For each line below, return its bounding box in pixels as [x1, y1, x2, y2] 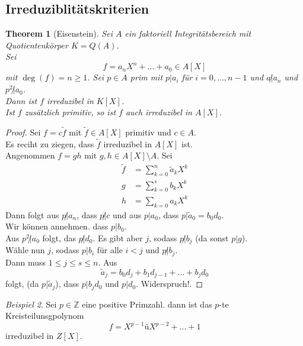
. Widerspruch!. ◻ [136, 277, 203, 290]
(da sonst [195, 231, 229, 244]
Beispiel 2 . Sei [5, 298, 57, 310]
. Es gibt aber [93, 231, 143, 244]
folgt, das [42, 231, 76, 244]
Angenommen [5, 149, 55, 161]
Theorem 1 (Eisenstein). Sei [5, 27, 113, 40]
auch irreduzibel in [125, 106, 192, 118]
